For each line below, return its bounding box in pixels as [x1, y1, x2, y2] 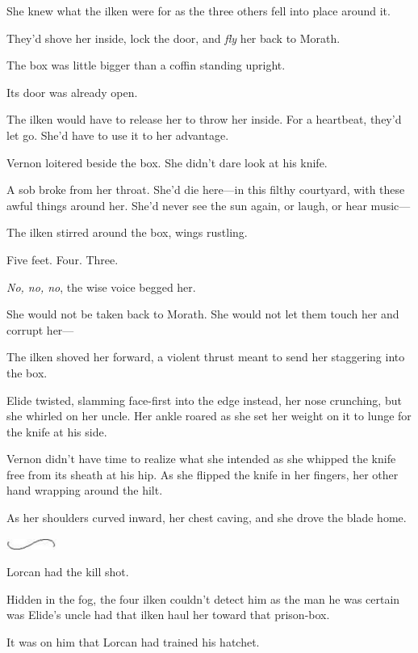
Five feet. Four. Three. [6, 251, 119, 268]
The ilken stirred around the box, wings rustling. [6, 224, 248, 241]
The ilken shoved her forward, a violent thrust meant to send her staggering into [6, 348, 405, 365]
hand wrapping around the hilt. [6, 482, 163, 499]
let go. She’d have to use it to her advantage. [6, 126, 229, 143]
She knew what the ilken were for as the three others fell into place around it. [6, 2, 391, 19]
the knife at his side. [6, 423, 107, 440]
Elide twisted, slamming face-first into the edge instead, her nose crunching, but [6, 391, 402, 408]
